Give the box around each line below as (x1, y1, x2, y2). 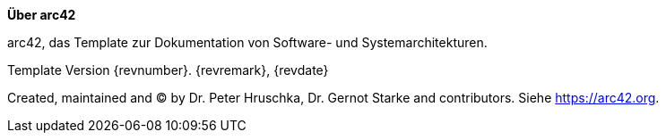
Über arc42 (7, 7, 76, 22)
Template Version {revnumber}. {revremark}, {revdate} (7, 62, 329, 78)
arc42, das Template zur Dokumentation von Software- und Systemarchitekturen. (7, 35, 488, 50)
